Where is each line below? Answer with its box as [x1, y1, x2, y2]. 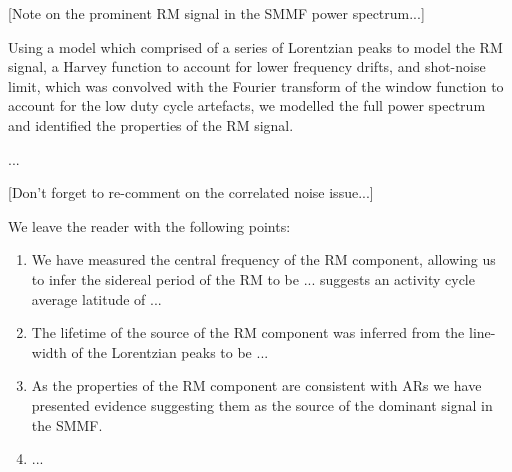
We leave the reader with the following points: [8, 215, 291, 236]
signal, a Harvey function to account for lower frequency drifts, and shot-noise [8, 56, 486, 77]
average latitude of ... [31, 288, 162, 309]
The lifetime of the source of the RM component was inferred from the [31, 322, 465, 343]
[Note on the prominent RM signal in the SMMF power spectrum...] [8, 3, 425, 23]
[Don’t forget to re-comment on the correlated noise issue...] [8, 182, 374, 203]
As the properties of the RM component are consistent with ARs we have [31, 375, 482, 396]
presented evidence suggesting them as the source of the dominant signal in [31, 394, 493, 415]
